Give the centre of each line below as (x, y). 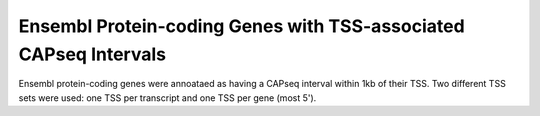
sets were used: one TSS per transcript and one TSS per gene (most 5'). (167, 97)
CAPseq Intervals (92, 54)
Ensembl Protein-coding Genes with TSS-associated (241, 26)
